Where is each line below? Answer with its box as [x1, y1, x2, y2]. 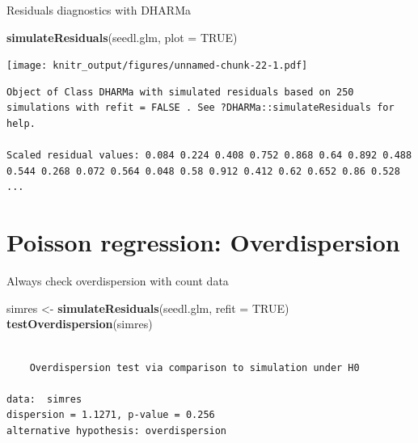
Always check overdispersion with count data [6, 272, 229, 289]
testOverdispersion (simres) [6, 315, 153, 332]
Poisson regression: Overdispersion [6, 226, 400, 259]
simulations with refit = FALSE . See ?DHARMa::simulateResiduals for [6, 102, 395, 114]
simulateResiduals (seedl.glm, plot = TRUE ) [6, 28, 238, 45]
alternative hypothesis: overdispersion [6, 424, 227, 437]
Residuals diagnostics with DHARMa [6, 2, 192, 18]
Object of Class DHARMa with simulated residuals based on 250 [6, 86, 354, 98]
